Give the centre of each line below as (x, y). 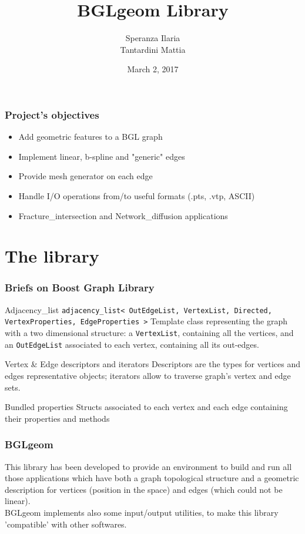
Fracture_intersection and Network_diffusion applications (123, 215)
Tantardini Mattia (153, 49)
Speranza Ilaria (153, 38)
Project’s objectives (52, 114)
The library (52, 256)
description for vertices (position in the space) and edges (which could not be (144, 489)
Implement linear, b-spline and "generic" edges (102, 156)
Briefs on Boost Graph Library (80, 288)
